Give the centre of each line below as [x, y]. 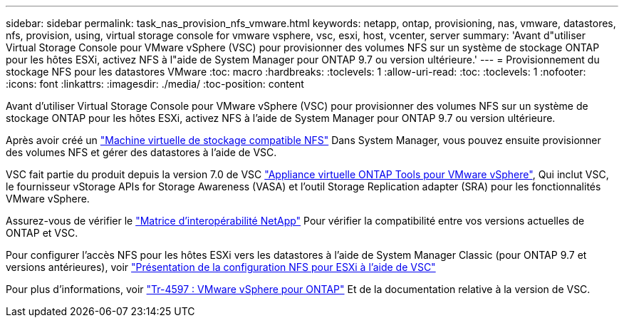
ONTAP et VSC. [42, 233]
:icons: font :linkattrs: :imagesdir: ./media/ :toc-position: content [155, 84]
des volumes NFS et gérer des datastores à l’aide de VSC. [141, 152]
